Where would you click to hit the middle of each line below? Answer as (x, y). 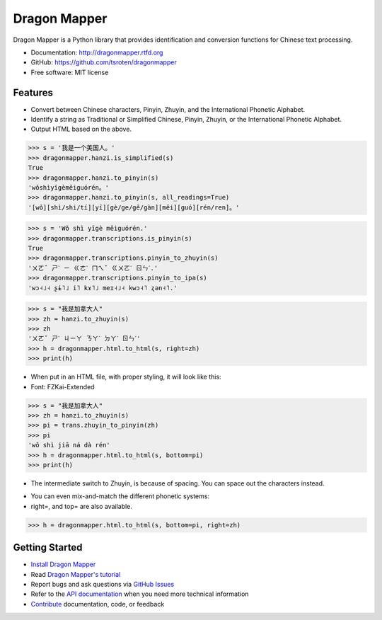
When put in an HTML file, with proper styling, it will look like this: (126, 377)
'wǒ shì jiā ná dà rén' (69, 445)
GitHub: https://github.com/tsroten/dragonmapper (104, 62)
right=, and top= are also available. (81, 506)
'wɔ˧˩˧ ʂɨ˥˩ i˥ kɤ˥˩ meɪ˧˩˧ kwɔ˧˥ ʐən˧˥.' (103, 288)
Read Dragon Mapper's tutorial (76, 574)
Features (33, 92)
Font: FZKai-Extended (63, 386)
